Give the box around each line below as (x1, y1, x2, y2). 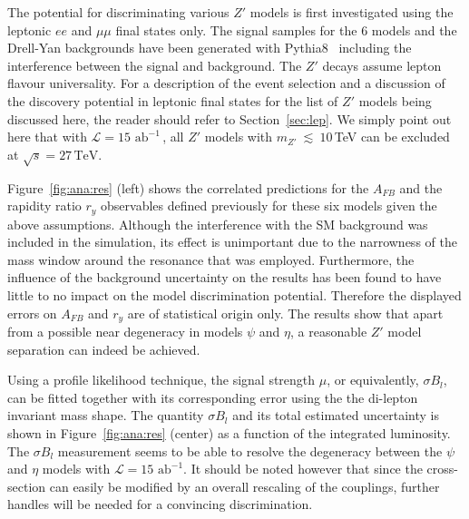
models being (358, 91, 432, 110)
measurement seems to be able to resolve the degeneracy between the (57, 441, 443, 460)
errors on (7, 303, 57, 322)
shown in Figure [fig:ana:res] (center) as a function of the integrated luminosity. (7, 423, 451, 442)
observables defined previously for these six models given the (101, 196, 437, 215)
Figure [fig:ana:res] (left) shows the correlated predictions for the (7, 178, 369, 197)
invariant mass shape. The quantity (7, 406, 204, 425)
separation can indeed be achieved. (7, 339, 200, 358)
